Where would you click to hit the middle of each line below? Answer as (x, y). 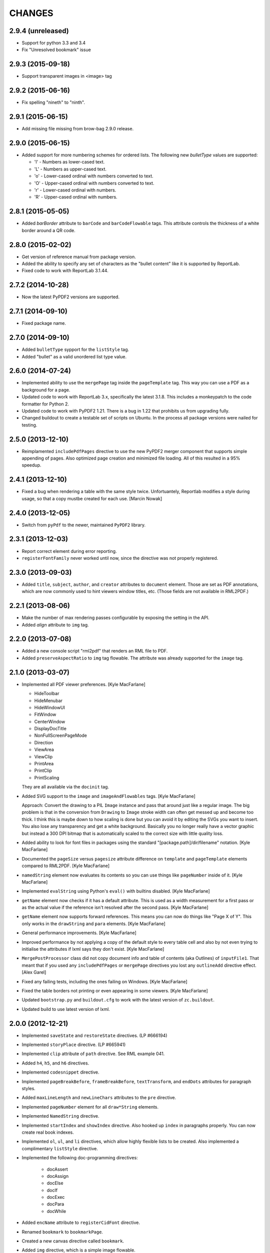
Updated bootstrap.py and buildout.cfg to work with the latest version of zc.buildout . (118, 1000)
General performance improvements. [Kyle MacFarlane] (79, 933)
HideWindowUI (49, 707)
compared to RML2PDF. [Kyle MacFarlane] (66, 866)
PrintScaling (47, 777)
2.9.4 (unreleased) (39, 31)
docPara (55, 1204)
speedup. (31, 465)
